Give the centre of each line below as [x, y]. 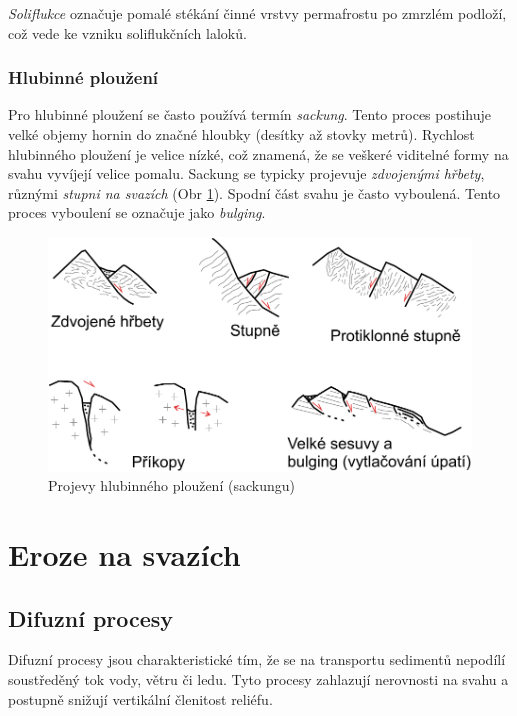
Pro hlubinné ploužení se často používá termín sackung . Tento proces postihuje [250, 114]
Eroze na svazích [124, 554]
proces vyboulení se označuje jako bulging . [137, 212]
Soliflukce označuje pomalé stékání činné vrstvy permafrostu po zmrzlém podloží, [257, 13]
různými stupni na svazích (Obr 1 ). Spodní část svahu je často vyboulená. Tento [254, 192]
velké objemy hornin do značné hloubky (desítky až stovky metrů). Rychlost [241, 134]
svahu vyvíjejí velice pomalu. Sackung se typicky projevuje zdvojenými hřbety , [246, 173]
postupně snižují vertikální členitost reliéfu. [140, 698]
